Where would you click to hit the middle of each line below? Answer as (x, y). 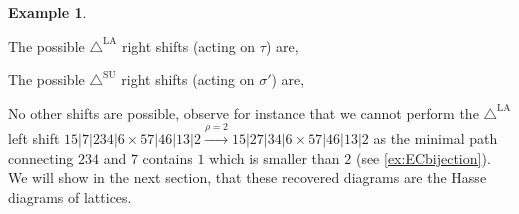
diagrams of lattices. (70, 196)
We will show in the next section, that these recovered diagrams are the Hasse (247, 177)
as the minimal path (435, 138)
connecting (41, 157)
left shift (34, 138)
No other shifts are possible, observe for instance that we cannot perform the (243, 112)
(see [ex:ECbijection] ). (423, 157)
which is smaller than (274, 157)
